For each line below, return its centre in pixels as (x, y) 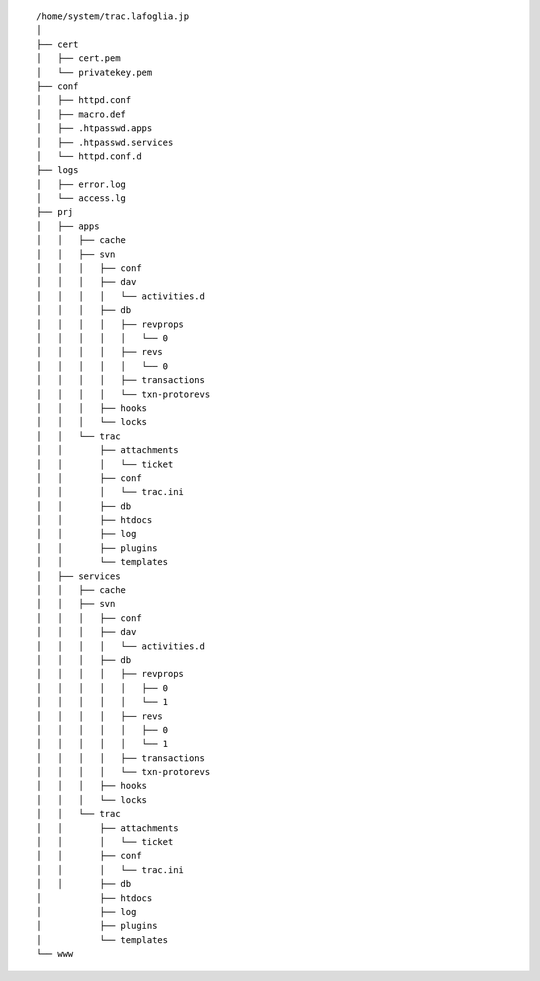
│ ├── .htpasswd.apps (94, 128)
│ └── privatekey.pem (94, 72)
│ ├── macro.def (81, 114)
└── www (55, 954)
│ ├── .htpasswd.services (105, 142)
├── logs (57, 170)
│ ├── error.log (81, 184)
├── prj (55, 212)
